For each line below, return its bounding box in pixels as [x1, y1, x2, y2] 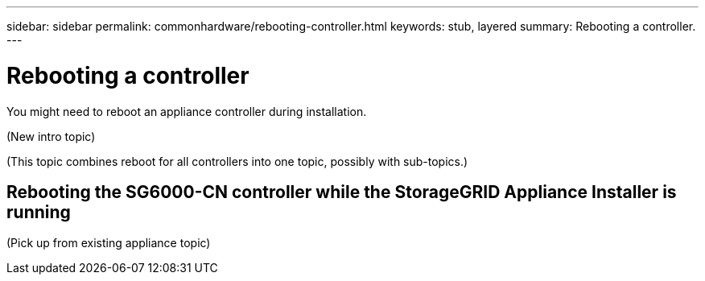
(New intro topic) [6, 129, 96, 143]
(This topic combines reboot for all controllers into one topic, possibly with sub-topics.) [6, 154, 468, 168]
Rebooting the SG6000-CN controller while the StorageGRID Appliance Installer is [6, 181, 677, 202]
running [6, 201, 71, 222]
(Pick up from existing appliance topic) [6, 236, 211, 250]
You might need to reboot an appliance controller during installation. [6, 104, 367, 118]
